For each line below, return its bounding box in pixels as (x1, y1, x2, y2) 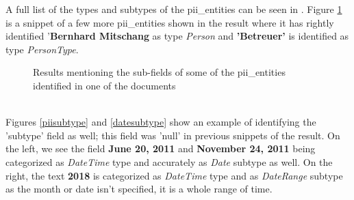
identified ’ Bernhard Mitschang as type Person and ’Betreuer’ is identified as (5, 29, 349, 43)
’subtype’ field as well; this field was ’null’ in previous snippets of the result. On (5, 128, 340, 142)
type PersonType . (5, 42, 79, 56)
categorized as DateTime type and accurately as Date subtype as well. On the (5, 154, 333, 169)
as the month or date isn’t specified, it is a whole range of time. (5, 182, 273, 196)
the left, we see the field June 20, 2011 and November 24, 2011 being (5, 141, 316, 156)
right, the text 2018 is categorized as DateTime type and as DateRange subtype (5, 168, 343, 182)
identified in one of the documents (33, 78, 176, 92)
